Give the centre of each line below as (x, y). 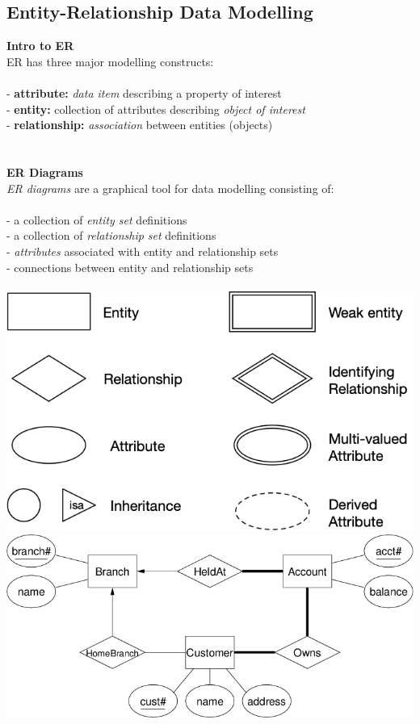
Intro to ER (40, 46)
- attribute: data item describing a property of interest (144, 92)
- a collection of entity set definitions (97, 219)
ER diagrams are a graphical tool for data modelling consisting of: (170, 188)
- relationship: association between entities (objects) (140, 125)
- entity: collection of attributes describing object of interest (156, 109)
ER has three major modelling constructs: (110, 61)
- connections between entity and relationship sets (130, 267)
